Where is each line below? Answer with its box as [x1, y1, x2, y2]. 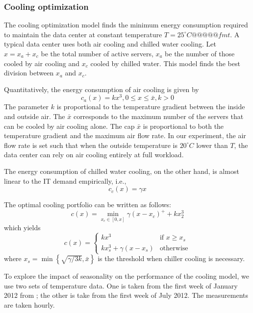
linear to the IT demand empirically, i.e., [4, 175, 126, 186]
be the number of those [165, 48, 235, 58]
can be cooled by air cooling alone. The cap [4, 120, 135, 131]
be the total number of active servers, [41, 48, 153, 58]
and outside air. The [4, 111, 65, 121]
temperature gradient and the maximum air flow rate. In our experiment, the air [4, 130, 246, 141]
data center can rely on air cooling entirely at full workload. [4, 149, 184, 160]
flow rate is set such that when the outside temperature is [4, 140, 177, 150]
